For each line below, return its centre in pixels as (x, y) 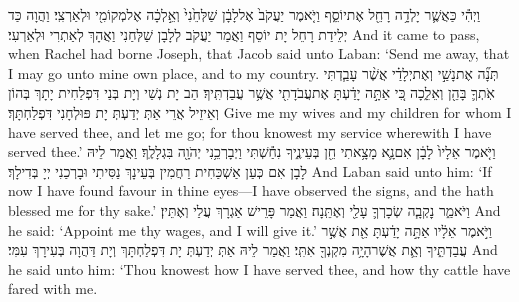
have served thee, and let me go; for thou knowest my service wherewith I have (250, 131)
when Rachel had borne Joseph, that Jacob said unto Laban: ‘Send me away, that (259, 53)
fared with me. (53, 288)
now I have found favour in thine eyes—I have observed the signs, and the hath (251, 190)
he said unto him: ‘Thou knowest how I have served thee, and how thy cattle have (259, 268)
